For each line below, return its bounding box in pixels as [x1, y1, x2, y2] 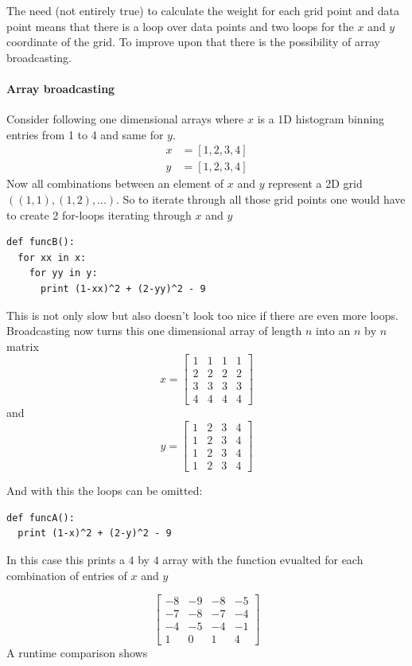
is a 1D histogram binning [257, 111, 385, 127]
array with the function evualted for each [162, 551, 363, 567]
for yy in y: [29, 267, 98, 279]
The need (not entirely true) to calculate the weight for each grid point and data [6, 2, 400, 18]
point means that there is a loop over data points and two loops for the [6, 18, 354, 34]
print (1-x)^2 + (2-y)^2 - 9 [17, 528, 172, 539]
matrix [6, 337, 39, 354]
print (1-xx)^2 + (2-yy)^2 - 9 [40, 282, 206, 294]
